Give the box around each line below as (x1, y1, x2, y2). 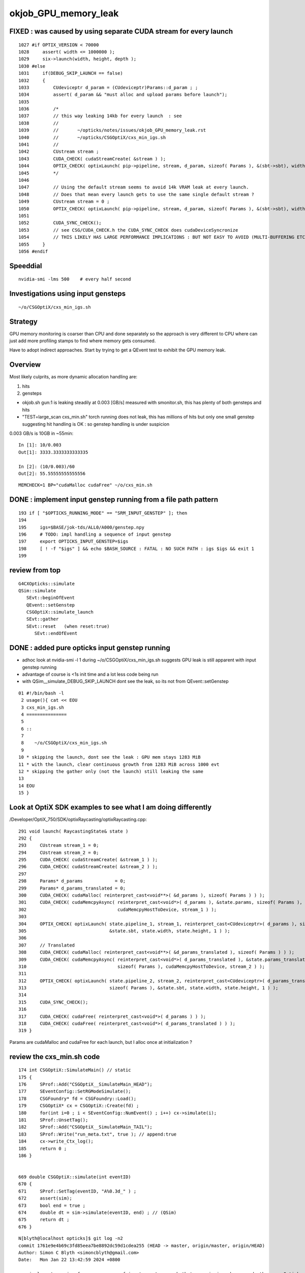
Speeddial (9, 261, 43, 270)
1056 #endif (18, 248, 48, 254)
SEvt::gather (26, 616, 59, 622)
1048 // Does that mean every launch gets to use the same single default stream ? (18, 191, 254, 197)
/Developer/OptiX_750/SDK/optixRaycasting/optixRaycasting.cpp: (9, 816, 147, 822)
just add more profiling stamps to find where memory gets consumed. (9, 338, 156, 344)
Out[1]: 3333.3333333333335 (18, 449, 88, 455)
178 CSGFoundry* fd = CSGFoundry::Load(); (18, 1095, 137, 1101)
